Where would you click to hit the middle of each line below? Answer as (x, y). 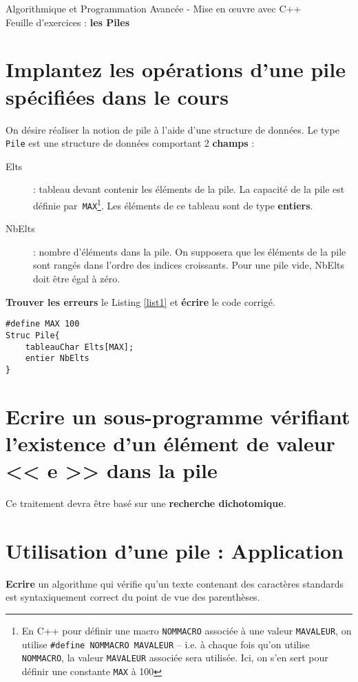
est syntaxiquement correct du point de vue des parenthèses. (133, 597)
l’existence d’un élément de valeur (170, 443)
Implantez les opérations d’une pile (176, 69)
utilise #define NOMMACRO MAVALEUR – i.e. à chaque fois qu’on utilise (166, 644)
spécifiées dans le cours (117, 96)
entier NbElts (57, 359)
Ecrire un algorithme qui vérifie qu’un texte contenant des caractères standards (175, 583)
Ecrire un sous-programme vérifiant (178, 416)
